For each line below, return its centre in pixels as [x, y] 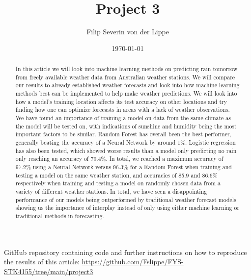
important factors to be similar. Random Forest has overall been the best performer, [124, 134]
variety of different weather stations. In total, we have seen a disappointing [111, 191]
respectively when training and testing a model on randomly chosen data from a [118, 183]
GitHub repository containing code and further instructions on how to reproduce [125, 252]
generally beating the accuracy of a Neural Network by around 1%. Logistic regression [125, 142]
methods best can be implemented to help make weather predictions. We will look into [126, 93]
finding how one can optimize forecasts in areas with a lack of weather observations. [123, 110]
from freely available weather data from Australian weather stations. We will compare [125, 77]
